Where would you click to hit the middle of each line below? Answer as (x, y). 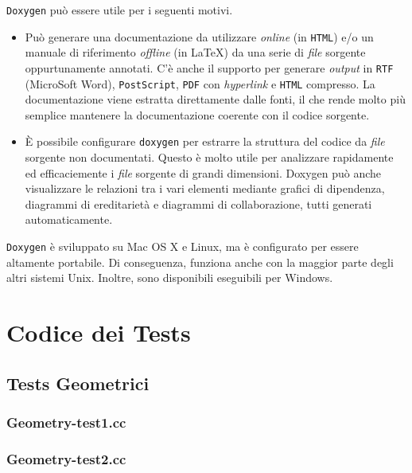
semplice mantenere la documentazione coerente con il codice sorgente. (197, 114)
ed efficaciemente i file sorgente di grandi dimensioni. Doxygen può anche (203, 172)
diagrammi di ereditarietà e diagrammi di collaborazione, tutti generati (198, 203)
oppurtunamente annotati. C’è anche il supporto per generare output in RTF (209, 67)
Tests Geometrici (78, 383)
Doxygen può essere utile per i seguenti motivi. (120, 10)
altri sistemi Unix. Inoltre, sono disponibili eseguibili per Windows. (170, 278)
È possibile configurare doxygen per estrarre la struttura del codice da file (205, 141)
